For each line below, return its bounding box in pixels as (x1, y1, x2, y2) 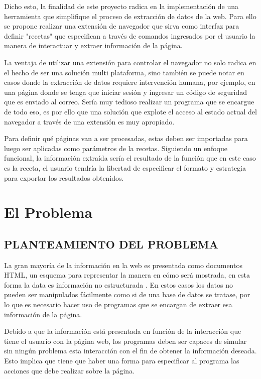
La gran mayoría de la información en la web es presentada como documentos (4, 260, 242, 270)
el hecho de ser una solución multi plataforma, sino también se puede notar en (4, 67, 244, 77)
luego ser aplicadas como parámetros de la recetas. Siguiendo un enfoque (4, 143, 227, 153)
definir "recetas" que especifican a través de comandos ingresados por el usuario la (4, 30, 255, 41)
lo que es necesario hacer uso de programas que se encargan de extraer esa (4, 299, 232, 310)
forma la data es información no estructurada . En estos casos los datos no (4, 279, 233, 290)
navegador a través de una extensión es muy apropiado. (4, 116, 175, 127)
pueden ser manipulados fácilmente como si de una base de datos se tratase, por (4, 289, 250, 300)
